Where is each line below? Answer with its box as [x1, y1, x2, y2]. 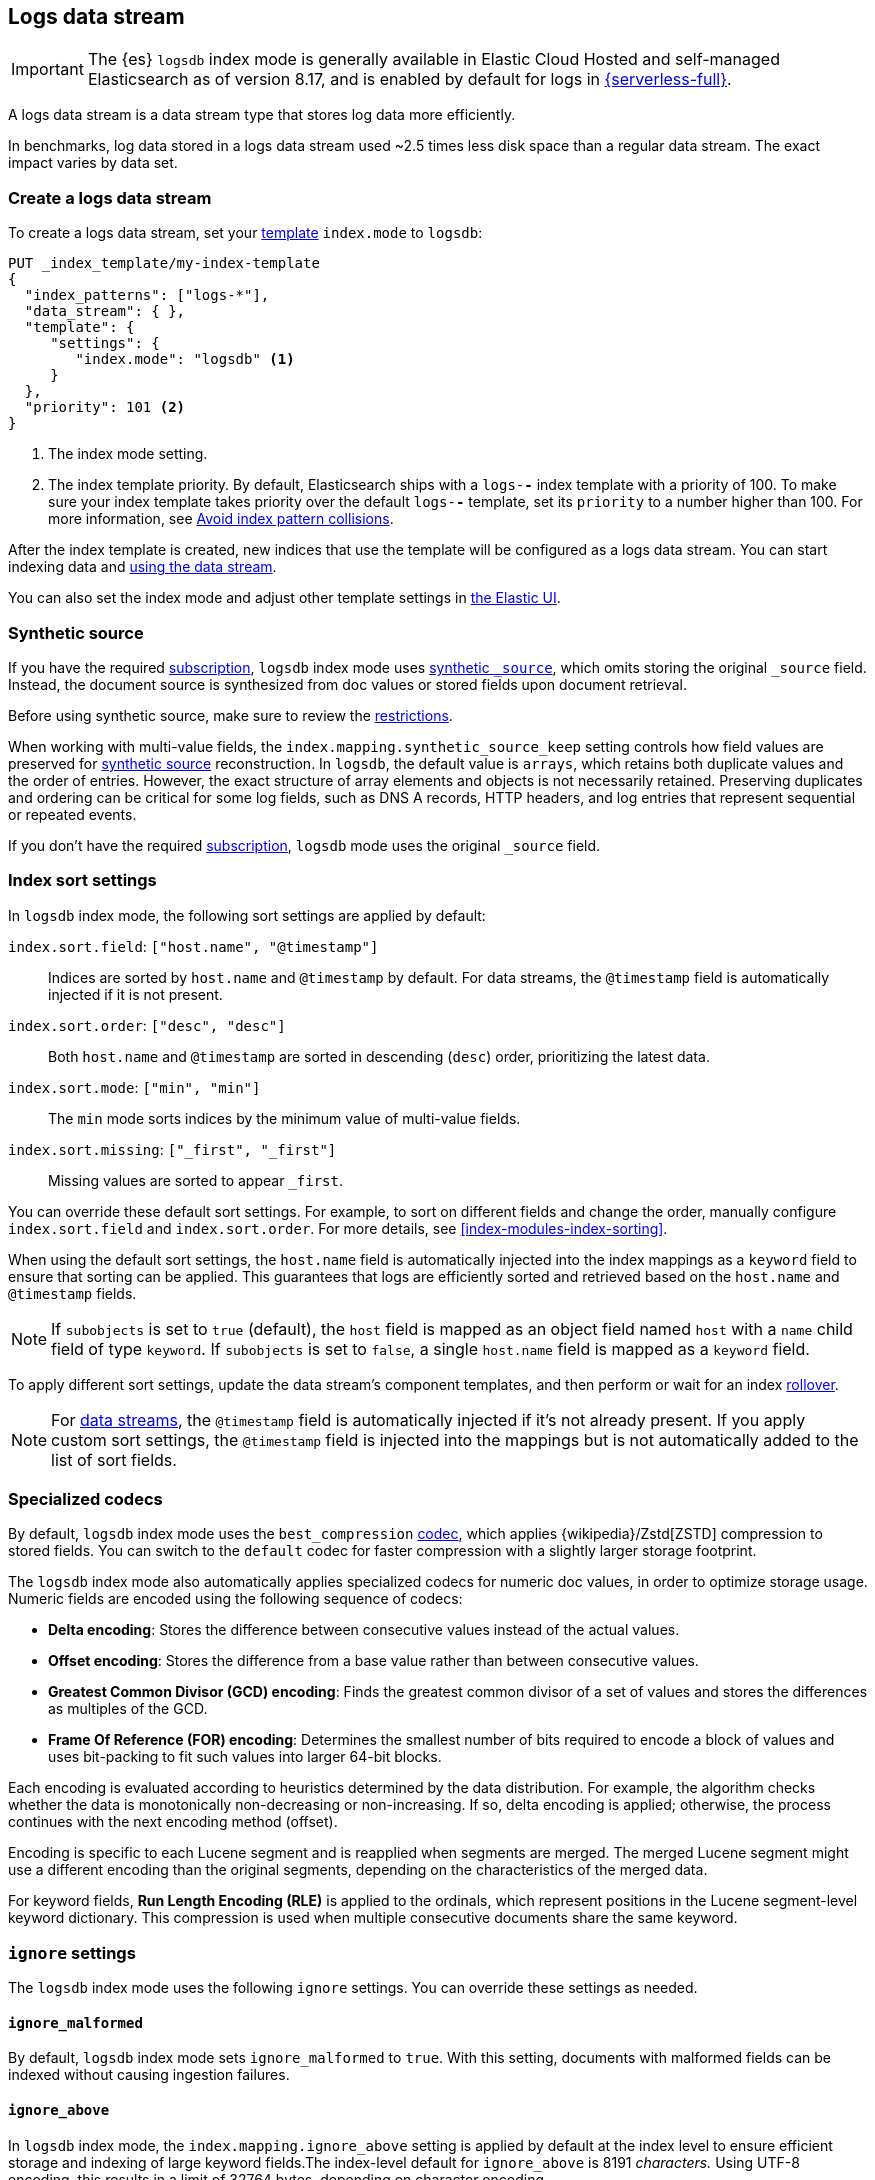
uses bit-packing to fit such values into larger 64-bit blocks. [48, 1748, 442, 1766]
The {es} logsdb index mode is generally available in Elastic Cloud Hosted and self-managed [87, 49, 780, 70]
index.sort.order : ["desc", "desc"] [8, 1016, 286, 1034]
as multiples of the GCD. [48, 1700, 208, 1718]
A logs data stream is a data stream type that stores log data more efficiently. [8, 106, 516, 124]
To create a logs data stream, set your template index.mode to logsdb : [8, 224, 483, 242]
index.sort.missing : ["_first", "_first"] [8, 1140, 337, 1158]
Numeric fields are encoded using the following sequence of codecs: [8, 1590, 463, 1608]
